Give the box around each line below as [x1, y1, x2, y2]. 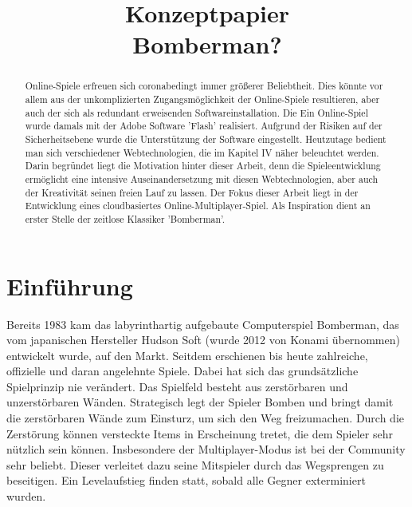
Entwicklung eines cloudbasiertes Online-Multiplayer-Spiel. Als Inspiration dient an [25, 199, 371, 212]
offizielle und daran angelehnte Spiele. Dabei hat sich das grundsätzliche [6, 362, 359, 379]
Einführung [6, 269, 133, 302]
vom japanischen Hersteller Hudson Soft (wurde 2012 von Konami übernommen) [6, 331, 400, 348]
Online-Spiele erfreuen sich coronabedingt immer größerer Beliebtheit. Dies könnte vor [25, 79, 383, 93]
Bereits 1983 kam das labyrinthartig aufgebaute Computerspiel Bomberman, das [6, 315, 399, 332]
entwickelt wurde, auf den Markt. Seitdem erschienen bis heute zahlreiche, [6, 347, 368, 363]
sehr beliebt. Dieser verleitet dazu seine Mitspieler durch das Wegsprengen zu [6, 456, 384, 473]
